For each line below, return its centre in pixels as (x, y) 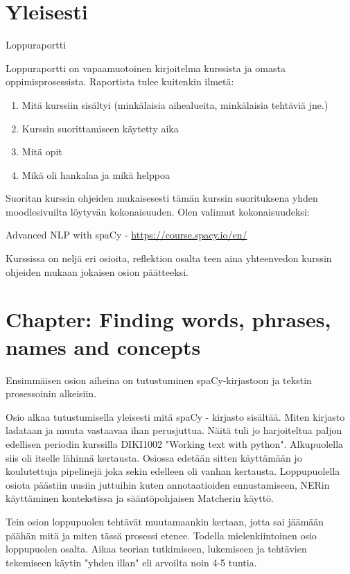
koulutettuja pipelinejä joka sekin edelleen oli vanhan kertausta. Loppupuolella (173, 471)
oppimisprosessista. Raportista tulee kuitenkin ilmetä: (120, 81)
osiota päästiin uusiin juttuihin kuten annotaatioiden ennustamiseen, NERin (168, 484)
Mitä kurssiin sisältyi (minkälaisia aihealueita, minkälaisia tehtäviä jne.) (175, 104)
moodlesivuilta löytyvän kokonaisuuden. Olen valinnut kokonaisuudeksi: (158, 211)
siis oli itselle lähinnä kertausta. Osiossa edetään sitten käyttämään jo (154, 457)
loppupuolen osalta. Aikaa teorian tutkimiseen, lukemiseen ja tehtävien (156, 549)
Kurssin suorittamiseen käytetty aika (100, 128)
